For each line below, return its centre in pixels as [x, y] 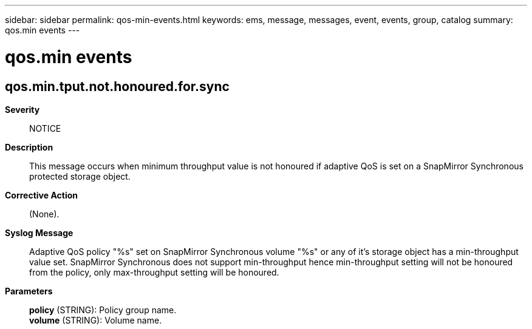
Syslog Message [39, 232]
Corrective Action [41, 195]
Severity [22, 109]
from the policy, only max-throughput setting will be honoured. [154, 272]
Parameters [29, 291]
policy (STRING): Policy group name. [103, 310]
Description [29, 147]
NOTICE [45, 128]
